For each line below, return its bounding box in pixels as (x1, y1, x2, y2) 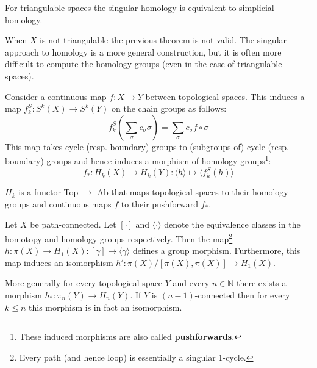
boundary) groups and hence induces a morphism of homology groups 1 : (5, 153, 271, 167)
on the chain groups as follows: (112, 102, 227, 115)
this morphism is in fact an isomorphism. (29, 300, 182, 313)
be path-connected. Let (30, 218, 116, 231)
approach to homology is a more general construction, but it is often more (5, 45, 282, 58)
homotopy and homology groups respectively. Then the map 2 (5, 230, 233, 245)
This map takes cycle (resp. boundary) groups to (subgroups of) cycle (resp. (5, 140, 289, 153)
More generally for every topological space (5, 276, 163, 289)
